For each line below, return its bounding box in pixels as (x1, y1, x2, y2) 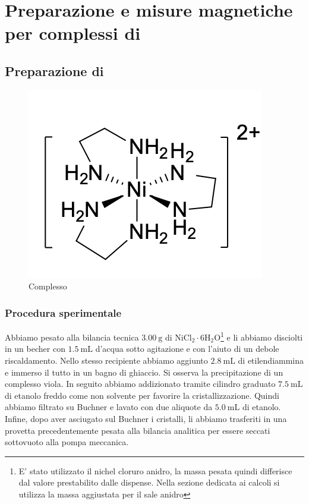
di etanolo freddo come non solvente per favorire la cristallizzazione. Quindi (5, 389, 279, 401)
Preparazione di (5, 61, 104, 80)
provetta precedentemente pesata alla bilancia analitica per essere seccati (5, 424, 270, 436)
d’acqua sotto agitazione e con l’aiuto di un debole (95, 342, 279, 355)
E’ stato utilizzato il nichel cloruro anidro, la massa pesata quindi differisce (18, 464, 292, 477)
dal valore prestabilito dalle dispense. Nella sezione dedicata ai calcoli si (18, 476, 280, 489)
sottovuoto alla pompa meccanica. (5, 436, 129, 448)
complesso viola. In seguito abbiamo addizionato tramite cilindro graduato (5, 377, 276, 390)
